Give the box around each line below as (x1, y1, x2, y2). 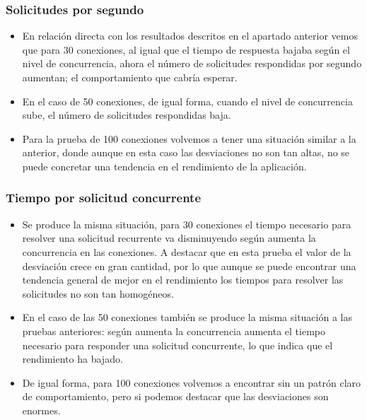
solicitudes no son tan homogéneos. (22, 286, 174, 301)
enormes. (22, 402, 61, 417)
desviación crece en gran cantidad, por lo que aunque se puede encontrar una (22, 258, 356, 273)
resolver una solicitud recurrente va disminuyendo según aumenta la (22, 231, 316, 245)
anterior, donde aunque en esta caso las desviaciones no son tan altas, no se (22, 145, 350, 160)
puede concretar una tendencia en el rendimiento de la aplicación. (22, 158, 307, 173)
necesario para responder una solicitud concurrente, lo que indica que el (22, 337, 333, 352)
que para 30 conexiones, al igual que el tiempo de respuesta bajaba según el (22, 42, 350, 57)
